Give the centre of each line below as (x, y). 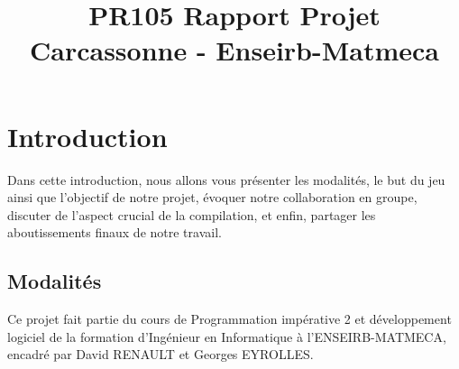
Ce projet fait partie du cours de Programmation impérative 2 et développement (229, 319)
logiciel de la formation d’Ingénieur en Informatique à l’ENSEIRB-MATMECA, (227, 336)
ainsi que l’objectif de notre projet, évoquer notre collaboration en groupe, (212, 197)
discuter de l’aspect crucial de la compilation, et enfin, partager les (192, 214)
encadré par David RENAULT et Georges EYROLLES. (161, 354)
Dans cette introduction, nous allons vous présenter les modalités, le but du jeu (226, 179)
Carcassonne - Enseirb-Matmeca (234, 50)
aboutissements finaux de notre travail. (115, 232)
